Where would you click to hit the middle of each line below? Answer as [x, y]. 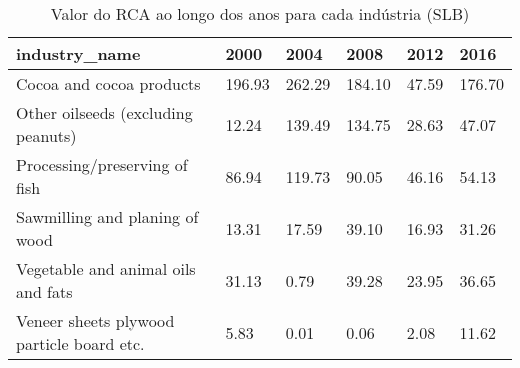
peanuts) [46, 135]
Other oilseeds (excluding [104, 112]
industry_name [78, 53]
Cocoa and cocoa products [108, 83]
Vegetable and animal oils [106, 268]
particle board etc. [80, 343]
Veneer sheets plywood [95, 320]
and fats [44, 291]
